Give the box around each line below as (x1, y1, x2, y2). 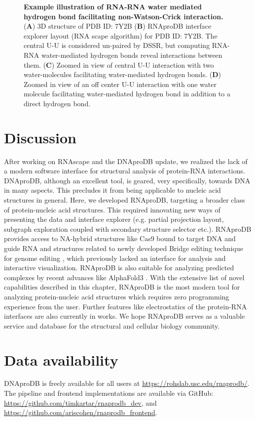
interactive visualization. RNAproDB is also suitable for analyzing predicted (4, 262, 234, 273)
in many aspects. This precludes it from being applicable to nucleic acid (4, 185, 221, 195)
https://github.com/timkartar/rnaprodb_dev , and (4, 397, 157, 408)
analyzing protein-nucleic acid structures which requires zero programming (4, 291, 229, 301)
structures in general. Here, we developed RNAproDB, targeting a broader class (4, 195, 245, 205)
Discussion (4, 127, 76, 147)
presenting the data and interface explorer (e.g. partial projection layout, (4, 214, 224, 224)
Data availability (4, 349, 118, 370)
